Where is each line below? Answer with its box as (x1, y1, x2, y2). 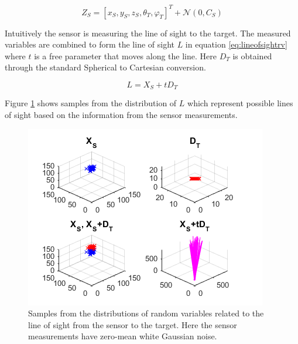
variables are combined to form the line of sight (5, 38, 174, 50)
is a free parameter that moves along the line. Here (34, 49, 217, 62)
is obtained (232, 49, 272, 62)
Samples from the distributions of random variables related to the (28, 307, 264, 319)
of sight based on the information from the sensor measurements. (5, 108, 238, 120)
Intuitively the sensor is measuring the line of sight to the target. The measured (5, 26, 291, 39)
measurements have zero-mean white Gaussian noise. (28, 330, 217, 342)
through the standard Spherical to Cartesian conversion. (5, 61, 206, 73)
